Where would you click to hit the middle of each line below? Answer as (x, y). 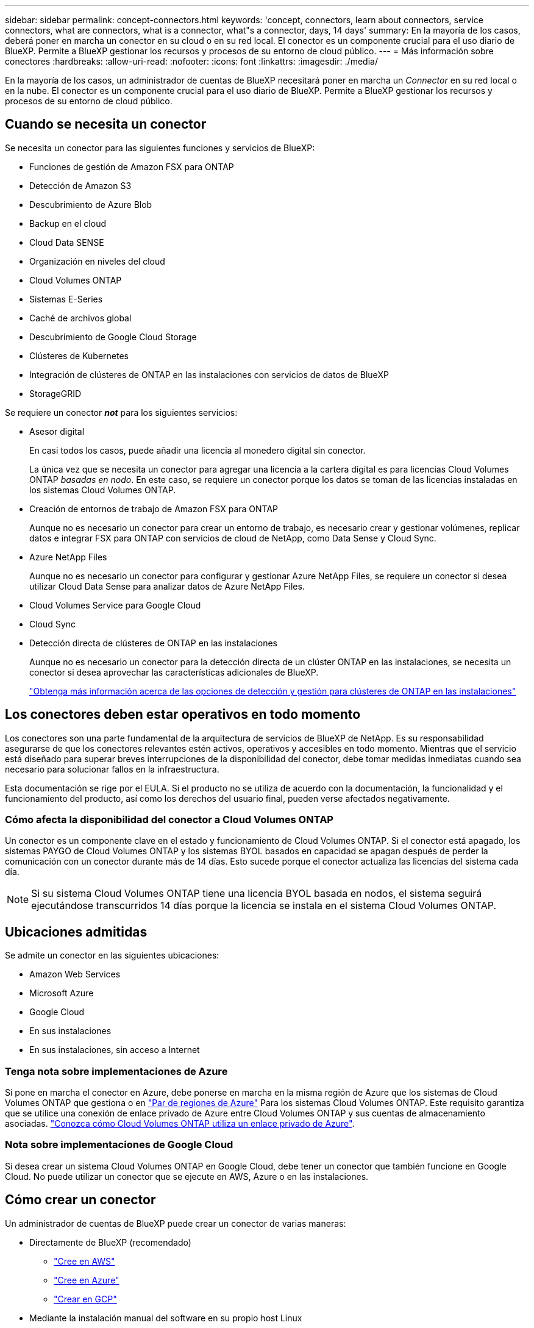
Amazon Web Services (75, 974)
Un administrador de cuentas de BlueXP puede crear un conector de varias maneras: (176, 1223)
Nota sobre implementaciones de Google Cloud (119, 1145)
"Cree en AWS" (84, 1261)
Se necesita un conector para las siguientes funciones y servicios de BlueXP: (160, 148)
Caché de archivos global (80, 318)
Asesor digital (57, 431)
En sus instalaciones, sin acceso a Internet (115, 1050)
